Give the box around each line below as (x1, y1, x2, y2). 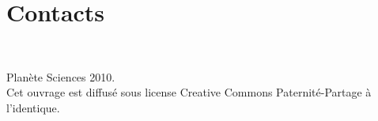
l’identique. (6, 99, 60, 115)
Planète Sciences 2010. (6, 68, 115, 85)
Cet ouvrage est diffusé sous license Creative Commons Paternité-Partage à (6, 84, 372, 100)
